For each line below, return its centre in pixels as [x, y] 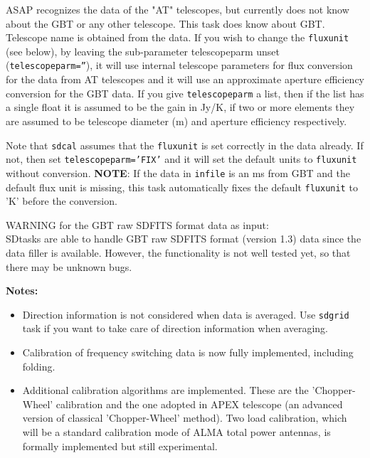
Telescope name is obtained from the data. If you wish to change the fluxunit [178, 37]
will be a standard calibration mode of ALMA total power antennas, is [176, 431]
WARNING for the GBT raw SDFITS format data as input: [137, 224]
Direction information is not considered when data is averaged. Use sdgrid [186, 314]
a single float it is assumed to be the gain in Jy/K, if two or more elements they [180, 107]
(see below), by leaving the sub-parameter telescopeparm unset [143, 51]
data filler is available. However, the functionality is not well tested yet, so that [178, 252]
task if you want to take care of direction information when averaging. [175, 328]
